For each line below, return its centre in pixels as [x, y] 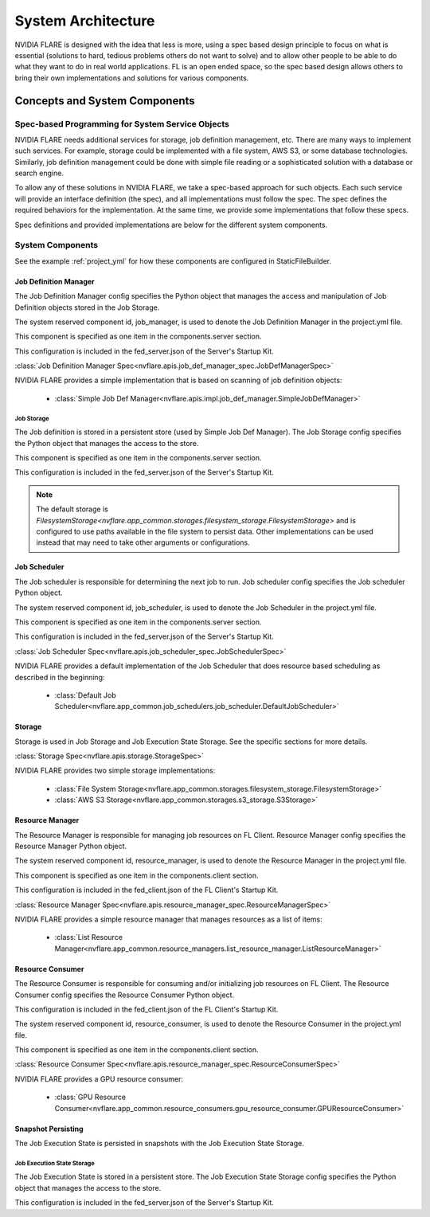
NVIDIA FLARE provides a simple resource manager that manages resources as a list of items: [168, 919]
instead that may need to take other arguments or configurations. [143, 542]
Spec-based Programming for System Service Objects [122, 123]
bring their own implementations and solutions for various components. [132, 78]
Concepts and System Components [105, 101]
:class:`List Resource [89, 937]
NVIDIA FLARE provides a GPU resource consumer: [99, 1078]
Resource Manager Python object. [71, 846]
